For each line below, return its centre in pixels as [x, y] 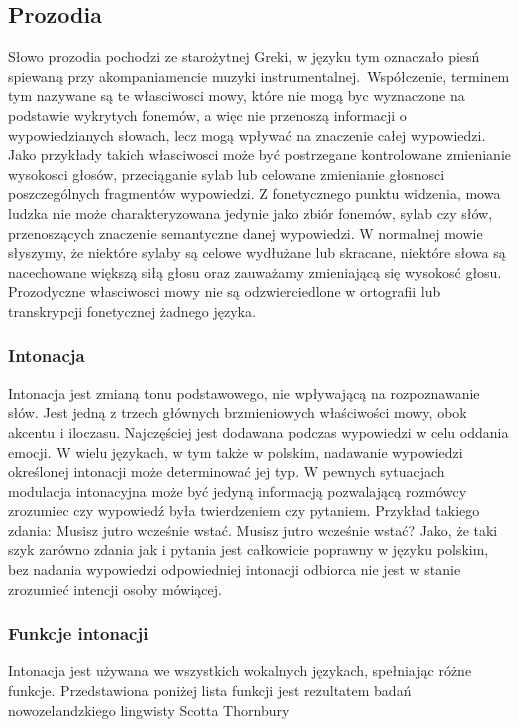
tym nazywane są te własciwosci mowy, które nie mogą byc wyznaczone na [236, 95]
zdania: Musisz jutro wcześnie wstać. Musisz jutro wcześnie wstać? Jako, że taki [253, 529]
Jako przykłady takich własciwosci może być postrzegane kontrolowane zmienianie [260, 154]
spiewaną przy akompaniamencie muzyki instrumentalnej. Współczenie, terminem [259, 75]
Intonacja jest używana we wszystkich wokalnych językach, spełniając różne [240, 670]
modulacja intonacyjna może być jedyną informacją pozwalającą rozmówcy [237, 490]
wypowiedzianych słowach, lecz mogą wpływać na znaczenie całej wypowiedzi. [247, 134]
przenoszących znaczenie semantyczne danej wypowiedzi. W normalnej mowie [245, 232]
